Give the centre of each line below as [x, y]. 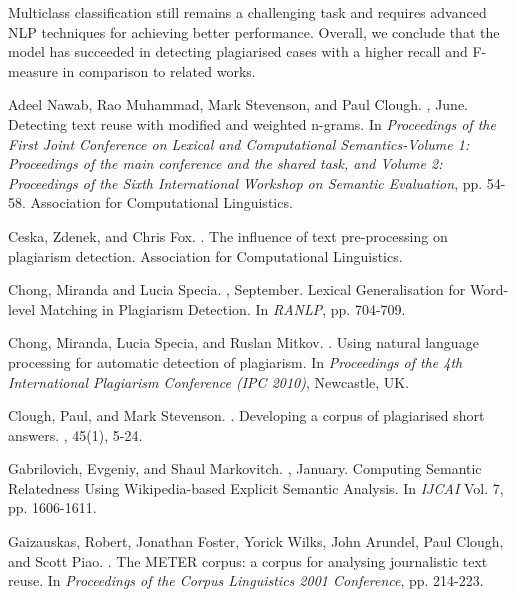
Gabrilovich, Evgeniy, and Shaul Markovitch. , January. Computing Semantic [245, 468]
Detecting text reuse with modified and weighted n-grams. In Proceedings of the [252, 123]
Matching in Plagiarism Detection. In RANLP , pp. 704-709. [222, 308]
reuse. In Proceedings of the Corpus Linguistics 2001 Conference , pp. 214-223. [246, 580]
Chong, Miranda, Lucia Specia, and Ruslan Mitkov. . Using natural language [243, 342]
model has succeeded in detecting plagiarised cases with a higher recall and [238, 51]
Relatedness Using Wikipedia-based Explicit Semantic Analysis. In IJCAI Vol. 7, [256, 487]
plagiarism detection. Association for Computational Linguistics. [205, 255]
